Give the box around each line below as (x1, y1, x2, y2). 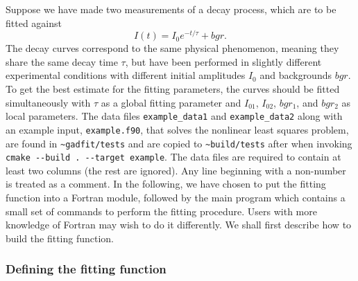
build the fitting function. (6, 230, 114, 245)
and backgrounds (259, 68, 332, 82)
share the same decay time (6, 54, 118, 69)
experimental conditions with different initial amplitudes (6, 68, 246, 82)
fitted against (6, 15, 62, 30)
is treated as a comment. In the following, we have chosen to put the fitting (6, 176, 326, 191)
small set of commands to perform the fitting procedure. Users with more (6, 203, 317, 218)
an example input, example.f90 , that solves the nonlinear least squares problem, (6, 122, 349, 136)
